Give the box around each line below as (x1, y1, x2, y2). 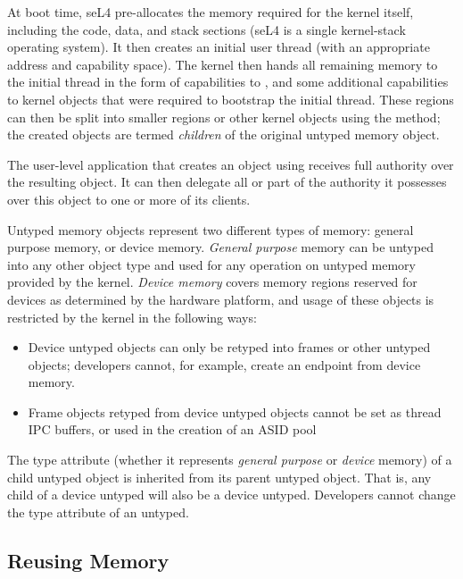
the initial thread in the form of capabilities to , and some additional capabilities (7, 72, 449, 91)
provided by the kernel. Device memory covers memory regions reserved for (7, 273, 418, 291)
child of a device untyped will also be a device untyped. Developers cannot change (7, 485, 456, 504)
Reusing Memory (7, 546, 169, 574)
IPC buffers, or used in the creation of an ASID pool (28, 420, 317, 439)
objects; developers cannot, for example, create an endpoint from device (28, 355, 421, 373)
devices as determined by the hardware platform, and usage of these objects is (7, 289, 434, 308)
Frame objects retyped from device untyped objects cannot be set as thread (28, 402, 442, 421)
